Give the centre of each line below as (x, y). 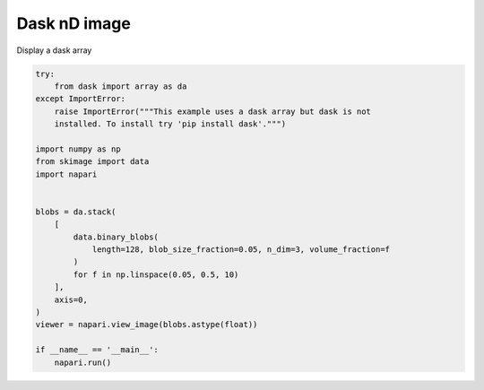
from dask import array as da (121, 86)
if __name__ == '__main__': (97, 350)
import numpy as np (78, 149)
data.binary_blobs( (116, 237)
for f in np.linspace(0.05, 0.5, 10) (156, 274)
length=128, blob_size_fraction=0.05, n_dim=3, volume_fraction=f (241, 250)
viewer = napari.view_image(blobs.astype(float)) (147, 325)
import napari (66, 174)
